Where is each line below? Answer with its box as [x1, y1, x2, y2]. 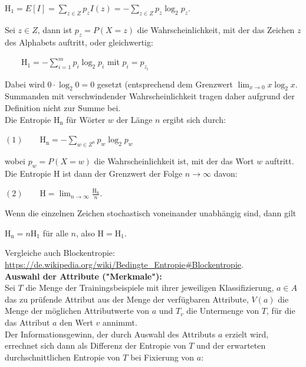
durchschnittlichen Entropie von [5, 350, 120, 363]
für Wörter [66, 113, 106, 125]
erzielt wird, [225, 327, 269, 340]
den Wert [60, 316, 93, 328]
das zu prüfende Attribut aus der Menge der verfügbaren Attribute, [5, 293, 249, 305]
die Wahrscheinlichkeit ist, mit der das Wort [94, 155, 254, 167]
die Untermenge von [186, 304, 259, 317]
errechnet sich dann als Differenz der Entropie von [5, 339, 186, 352]
